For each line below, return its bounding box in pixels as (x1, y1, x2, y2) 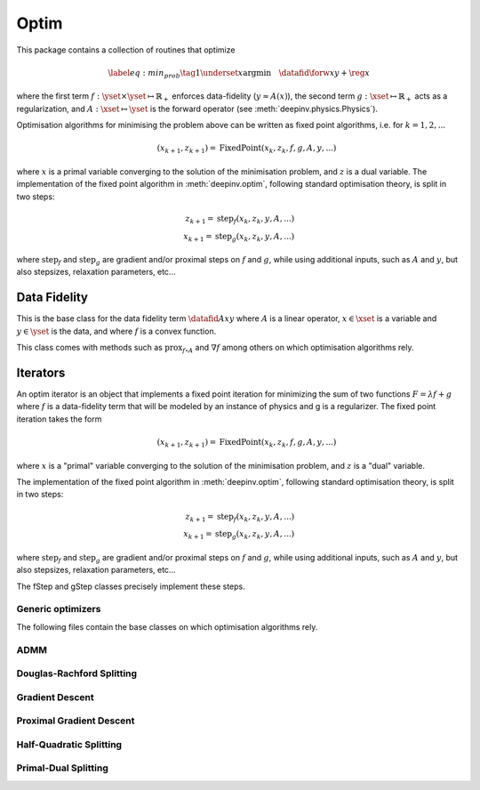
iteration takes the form (16, 414, 102, 424)
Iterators (16, 365, 66, 380)
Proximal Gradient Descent (16, 714, 135, 727)
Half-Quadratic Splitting (16, 738, 123, 751)
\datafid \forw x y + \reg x (278, 68, 371, 77)
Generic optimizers (16, 603, 101, 616)
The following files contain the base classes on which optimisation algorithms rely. (16, 621, 318, 632)
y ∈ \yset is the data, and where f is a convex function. (16, 326, 217, 336)
